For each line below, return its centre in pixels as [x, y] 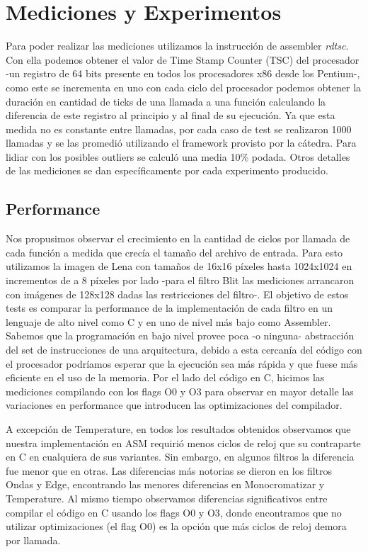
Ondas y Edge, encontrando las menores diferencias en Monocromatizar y [165, 484]
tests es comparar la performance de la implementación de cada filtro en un [169, 308]
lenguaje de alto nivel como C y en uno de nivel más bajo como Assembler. [168, 321]
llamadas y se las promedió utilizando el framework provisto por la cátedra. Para [181, 143]
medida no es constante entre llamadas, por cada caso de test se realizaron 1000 [179, 129]
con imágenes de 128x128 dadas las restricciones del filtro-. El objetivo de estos [177, 294]
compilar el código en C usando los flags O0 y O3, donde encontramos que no [174, 512]
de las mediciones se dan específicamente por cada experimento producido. [167, 170]
